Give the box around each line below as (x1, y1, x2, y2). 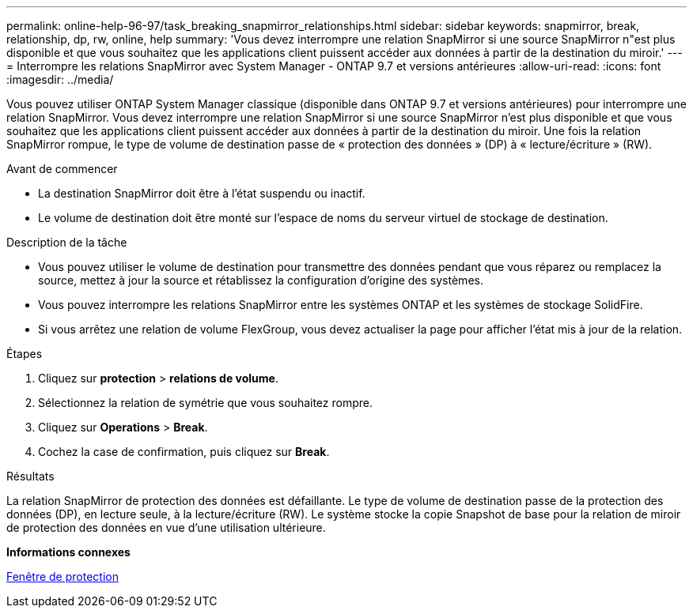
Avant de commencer (6, 162, 118, 175)
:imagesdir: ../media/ (6, 73, 114, 86)
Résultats (6, 469, 55, 483)
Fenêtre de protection (6, 570, 119, 583)
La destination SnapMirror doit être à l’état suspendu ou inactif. (38, 186, 365, 200)
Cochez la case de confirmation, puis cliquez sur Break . (38, 445, 330, 458)
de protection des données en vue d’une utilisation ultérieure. (6, 521, 326, 534)
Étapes (6, 347, 43, 360)
